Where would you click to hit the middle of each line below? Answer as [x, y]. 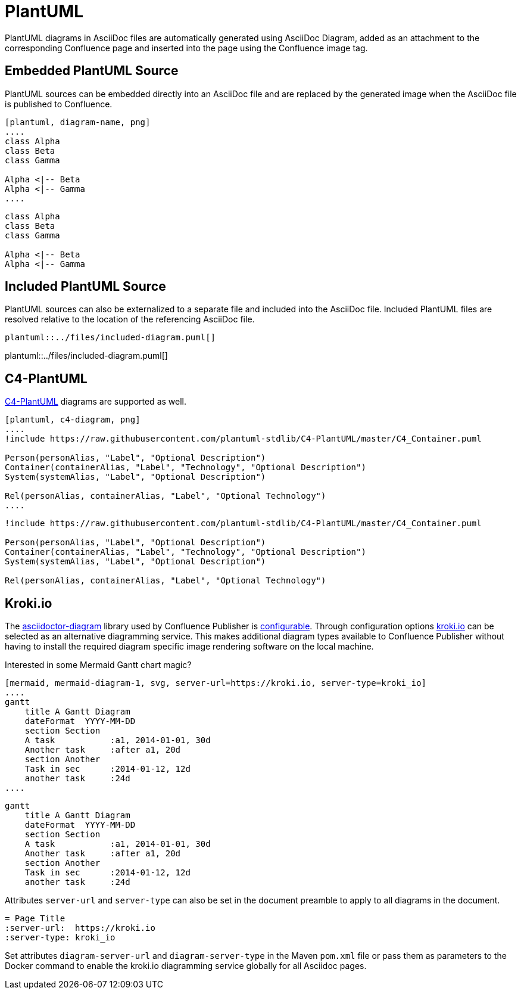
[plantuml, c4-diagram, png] [73, 420]
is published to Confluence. [59, 104]
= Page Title [35, 919]
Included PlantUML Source [85, 287]
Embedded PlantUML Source [92, 71]
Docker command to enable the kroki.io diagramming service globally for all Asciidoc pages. [186, 966]
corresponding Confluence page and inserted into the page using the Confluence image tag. [186, 48]
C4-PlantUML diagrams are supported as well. [96, 402]
